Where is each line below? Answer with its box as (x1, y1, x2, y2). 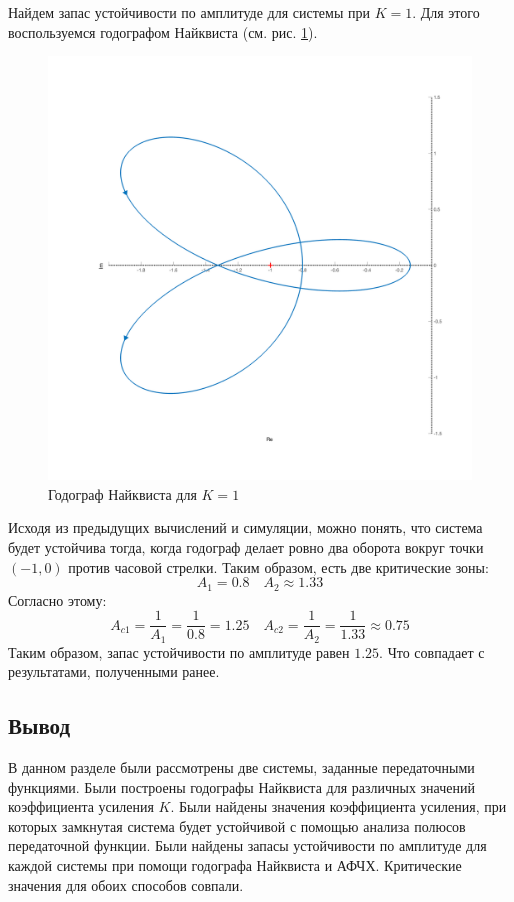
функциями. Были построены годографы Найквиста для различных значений (8, 776, 475, 797)
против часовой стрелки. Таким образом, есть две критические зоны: (68, 556, 489, 577)
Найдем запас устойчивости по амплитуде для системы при (8, 2, 370, 22)
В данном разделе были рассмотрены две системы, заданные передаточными (8, 757, 475, 778)
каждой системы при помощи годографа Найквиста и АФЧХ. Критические (8, 855, 462, 876)
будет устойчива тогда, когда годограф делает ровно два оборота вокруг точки (8, 536, 484, 557)
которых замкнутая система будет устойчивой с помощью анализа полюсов (8, 815, 466, 836)
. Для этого (412, 2, 480, 22)
